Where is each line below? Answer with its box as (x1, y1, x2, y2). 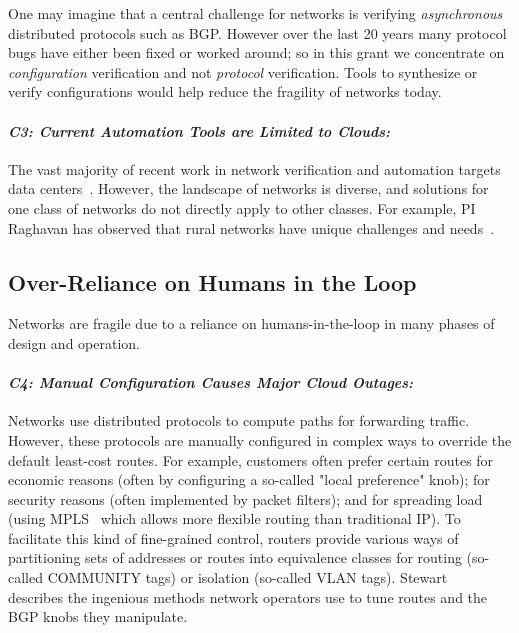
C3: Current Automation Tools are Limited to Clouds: (8, 120, 390, 141)
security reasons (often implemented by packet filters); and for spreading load (8, 488, 483, 509)
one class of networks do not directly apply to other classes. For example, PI (8, 197, 476, 218)
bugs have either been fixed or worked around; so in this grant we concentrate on (8, 42, 505, 63)
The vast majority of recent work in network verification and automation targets (8, 158, 501, 179)
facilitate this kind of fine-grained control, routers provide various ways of (8, 527, 459, 548)
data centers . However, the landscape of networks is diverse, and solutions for (8, 178, 489, 199)
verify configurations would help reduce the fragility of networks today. (8, 81, 442, 102)
